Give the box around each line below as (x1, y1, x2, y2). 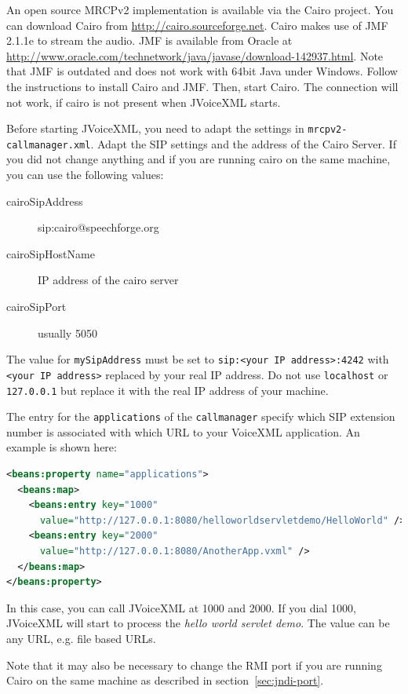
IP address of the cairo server (38, 272, 179, 288)
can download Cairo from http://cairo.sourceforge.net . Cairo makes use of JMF (6, 16, 388, 33)
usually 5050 (38, 324, 97, 341)
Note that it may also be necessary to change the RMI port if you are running (6, 656, 382, 673)
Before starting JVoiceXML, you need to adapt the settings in (6, 120, 304, 137)
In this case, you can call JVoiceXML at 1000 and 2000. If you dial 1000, (6, 599, 356, 615)
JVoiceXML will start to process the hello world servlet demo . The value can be (6, 615, 390, 631)
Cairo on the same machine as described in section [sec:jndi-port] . (6, 672, 324, 689)
